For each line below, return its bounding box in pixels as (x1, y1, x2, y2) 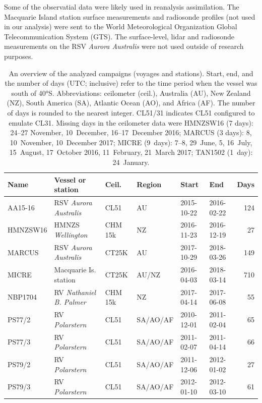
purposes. (4, 50, 33, 61)
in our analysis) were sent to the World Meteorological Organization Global (4, 21, 237, 32)
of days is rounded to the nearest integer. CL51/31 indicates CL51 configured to (7, 107, 255, 118)
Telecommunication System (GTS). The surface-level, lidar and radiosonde (4, 31, 235, 41)
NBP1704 (8, 292, 37, 302)
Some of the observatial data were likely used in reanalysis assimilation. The (4, 2, 239, 12)
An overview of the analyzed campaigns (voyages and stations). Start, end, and (9, 68, 253, 78)
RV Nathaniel (54, 286, 96, 297)
